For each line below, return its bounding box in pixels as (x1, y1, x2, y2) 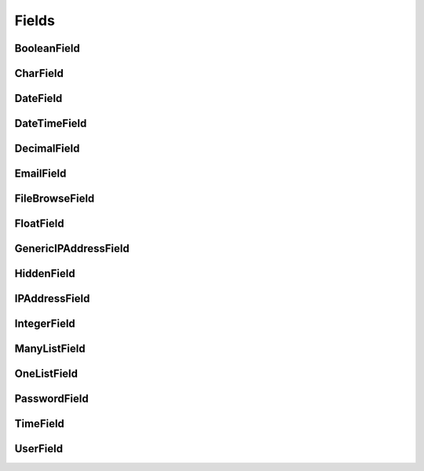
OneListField (14, 367, 79, 381)
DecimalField (14, 142, 80, 155)
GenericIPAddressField (14, 242, 130, 255)
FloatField (14, 217, 64, 231)
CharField (14, 67, 64, 80)
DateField (14, 92, 63, 105)
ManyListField (14, 342, 86, 356)
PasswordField (14, 392, 90, 406)
